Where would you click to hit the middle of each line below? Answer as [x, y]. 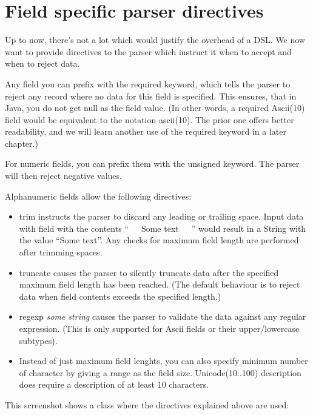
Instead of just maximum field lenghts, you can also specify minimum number [163, 361]
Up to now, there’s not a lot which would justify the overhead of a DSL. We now [155, 40]
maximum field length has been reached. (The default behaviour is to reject [160, 284]
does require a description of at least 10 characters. [114, 384]
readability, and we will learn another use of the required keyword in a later [146, 131]
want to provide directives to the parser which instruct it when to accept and [148, 51]
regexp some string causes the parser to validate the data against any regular [163, 316]
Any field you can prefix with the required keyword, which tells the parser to [148, 83]
